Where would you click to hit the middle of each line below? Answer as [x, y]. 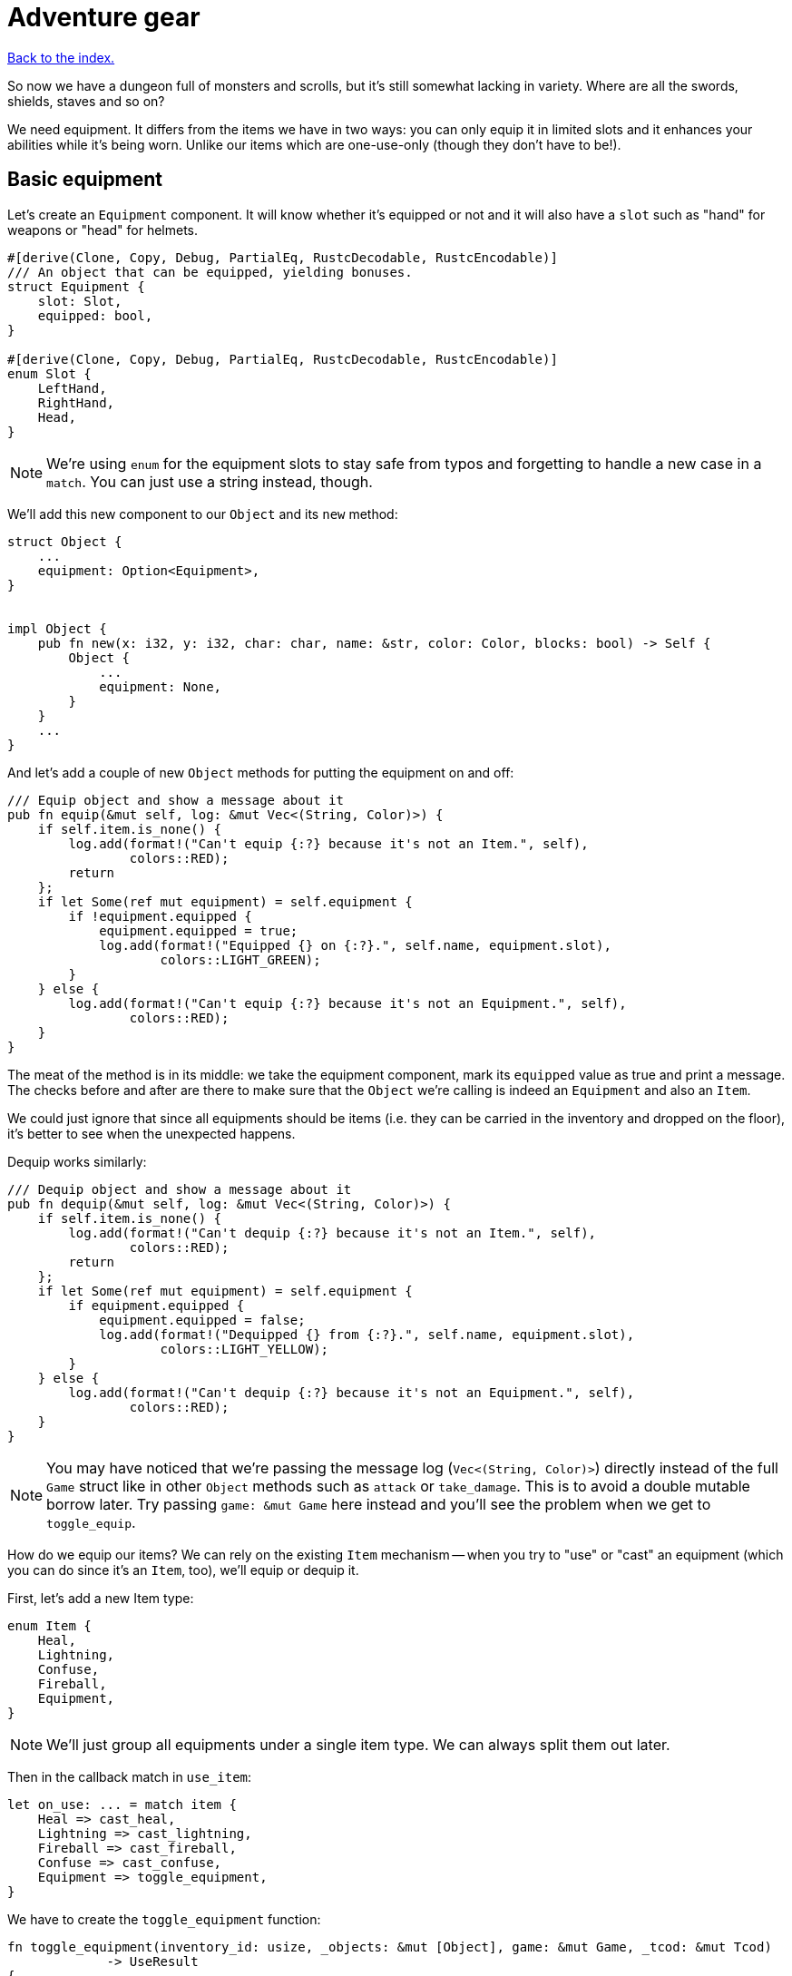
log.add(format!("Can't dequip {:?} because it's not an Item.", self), [332, 1233]
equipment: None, [161, 686]
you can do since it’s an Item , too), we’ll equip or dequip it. [183, 1570]
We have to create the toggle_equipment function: [164, 1919]
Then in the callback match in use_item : [130, 1776]
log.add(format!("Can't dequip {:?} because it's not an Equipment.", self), [352, 1392]
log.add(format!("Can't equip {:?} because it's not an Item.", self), [328, 843]
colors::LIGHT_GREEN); [240, 959]
